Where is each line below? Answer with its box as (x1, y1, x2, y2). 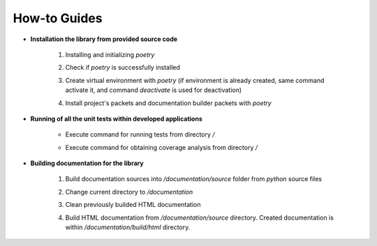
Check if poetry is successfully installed (65, 63, 181, 72)
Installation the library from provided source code (30, 35, 178, 43)
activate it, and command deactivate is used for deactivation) (65, 86, 242, 94)
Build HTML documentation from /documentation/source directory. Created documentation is (65, 213, 334, 222)
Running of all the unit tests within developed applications (30, 114, 202, 123)
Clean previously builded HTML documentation (65, 201, 201, 209)
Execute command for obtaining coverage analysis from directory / (65, 143, 258, 151)
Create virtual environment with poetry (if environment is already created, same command (65, 76, 325, 84)
